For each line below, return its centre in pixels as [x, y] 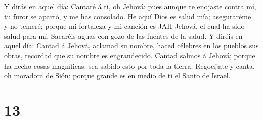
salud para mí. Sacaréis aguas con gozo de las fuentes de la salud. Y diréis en [123, 36]
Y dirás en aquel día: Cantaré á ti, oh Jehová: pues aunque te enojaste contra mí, [130, 6]
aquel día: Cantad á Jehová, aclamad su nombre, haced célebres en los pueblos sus [131, 46]
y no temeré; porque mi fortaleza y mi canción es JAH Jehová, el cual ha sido [124, 26]
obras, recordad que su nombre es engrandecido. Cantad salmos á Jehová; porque [130, 55]
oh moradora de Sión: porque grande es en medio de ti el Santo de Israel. [117, 75]
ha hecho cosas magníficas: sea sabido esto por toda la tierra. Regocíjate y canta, [129, 65]
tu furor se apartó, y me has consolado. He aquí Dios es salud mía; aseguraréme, [129, 16]
